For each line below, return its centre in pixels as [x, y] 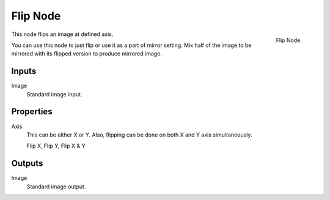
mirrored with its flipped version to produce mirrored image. [86, 54]
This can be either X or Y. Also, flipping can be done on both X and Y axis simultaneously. [139, 135]
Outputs [27, 164]
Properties [32, 112]
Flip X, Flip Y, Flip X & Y [56, 146]
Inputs [24, 71]
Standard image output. [56, 187]
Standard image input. [54, 94]
